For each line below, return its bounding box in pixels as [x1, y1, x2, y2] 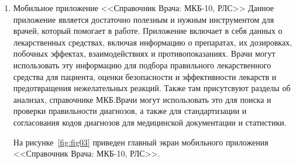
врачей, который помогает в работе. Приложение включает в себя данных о [13, 25, 283, 37]
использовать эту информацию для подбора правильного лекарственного [13, 58, 271, 71]
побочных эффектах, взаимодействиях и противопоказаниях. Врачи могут [13, 47, 276, 60]
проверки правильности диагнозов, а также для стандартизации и [13, 105, 247, 117]
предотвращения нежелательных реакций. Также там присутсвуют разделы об [13, 82, 291, 94]
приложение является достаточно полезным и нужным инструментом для [13, 13, 274, 25]
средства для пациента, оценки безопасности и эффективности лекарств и [13, 70, 277, 82]
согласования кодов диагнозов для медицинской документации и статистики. [13, 116, 287, 128]
